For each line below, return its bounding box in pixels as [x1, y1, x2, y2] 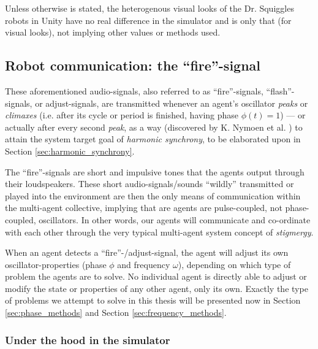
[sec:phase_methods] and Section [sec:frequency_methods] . [5, 306, 227, 319]
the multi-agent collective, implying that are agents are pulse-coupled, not [5, 201, 282, 214]
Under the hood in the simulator [5, 332, 170, 347]
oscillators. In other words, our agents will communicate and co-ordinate [39, 213, 311, 226]
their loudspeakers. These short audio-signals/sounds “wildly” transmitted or [5, 177, 294, 190]
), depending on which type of [178, 258, 291, 270]
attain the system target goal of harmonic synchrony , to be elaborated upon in [5, 132, 301, 145]
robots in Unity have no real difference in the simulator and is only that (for [5, 13, 292, 26]
